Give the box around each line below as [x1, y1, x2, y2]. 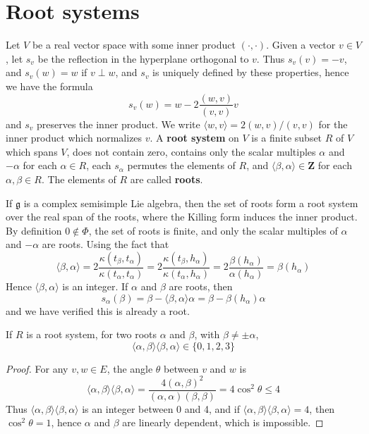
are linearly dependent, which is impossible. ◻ [122, 415, 324, 430]
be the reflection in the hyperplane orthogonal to [37, 51, 249, 66]
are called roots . [130, 171, 203, 186]
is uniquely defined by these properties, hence [152, 65, 349, 80]
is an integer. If [62, 278, 128, 293]
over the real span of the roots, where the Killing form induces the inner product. [6, 209, 358, 224]
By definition [6, 223, 62, 237]
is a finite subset [251, 130, 322, 145]
